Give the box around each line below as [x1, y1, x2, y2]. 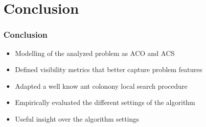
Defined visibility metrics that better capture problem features [15, 64, 203, 75]
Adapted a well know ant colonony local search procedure [15, 80, 187, 91]
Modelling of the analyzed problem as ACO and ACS [15, 48, 175, 58]
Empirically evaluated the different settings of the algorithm [15, 97, 195, 107]
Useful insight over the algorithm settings [15, 113, 139, 124]
